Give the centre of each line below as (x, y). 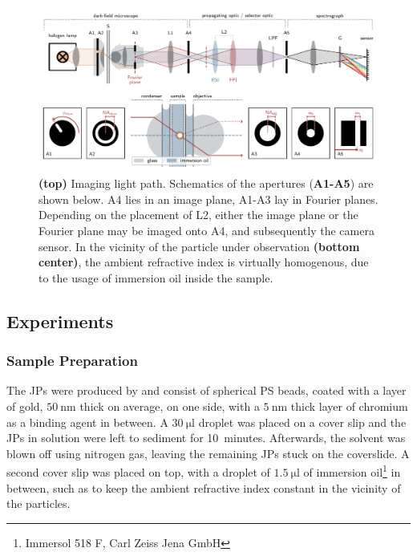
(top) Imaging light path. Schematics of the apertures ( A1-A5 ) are (206, 183)
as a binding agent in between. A (87, 422)
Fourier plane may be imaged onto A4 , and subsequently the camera (206, 230)
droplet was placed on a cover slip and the (302, 422)
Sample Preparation (72, 361)
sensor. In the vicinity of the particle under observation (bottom (199, 246)
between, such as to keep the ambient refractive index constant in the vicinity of (204, 487)
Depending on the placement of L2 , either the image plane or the (198, 215)
